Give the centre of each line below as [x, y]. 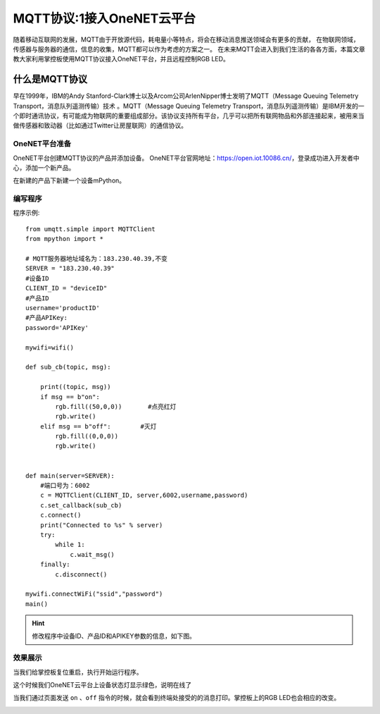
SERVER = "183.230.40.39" [70, 269]
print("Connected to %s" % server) [101, 525]
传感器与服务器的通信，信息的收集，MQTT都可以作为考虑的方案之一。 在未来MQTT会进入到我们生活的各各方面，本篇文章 [189, 49]
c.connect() [61, 515]
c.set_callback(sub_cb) [81, 505]
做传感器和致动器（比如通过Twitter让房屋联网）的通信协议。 [100, 125]
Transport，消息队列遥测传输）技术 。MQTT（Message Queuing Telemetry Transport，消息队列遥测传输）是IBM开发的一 [189, 106]
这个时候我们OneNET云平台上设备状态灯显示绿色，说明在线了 [102, 685]
